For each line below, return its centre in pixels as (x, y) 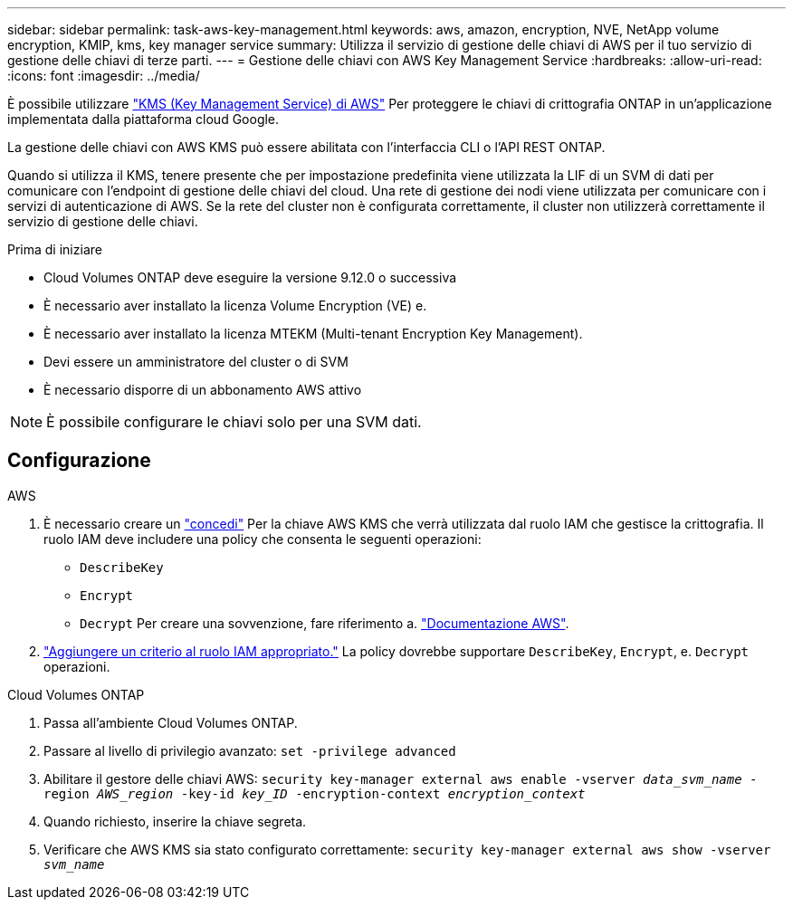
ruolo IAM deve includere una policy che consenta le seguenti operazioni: (263, 539)
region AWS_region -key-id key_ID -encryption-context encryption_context (315, 793)
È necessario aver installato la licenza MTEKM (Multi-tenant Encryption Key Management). (313, 334)
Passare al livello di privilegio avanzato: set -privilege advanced (250, 750)
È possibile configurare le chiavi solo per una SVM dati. (234, 422)
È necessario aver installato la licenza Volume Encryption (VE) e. (235, 306)
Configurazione (79, 461)
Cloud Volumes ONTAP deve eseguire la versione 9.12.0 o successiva (250, 277)
